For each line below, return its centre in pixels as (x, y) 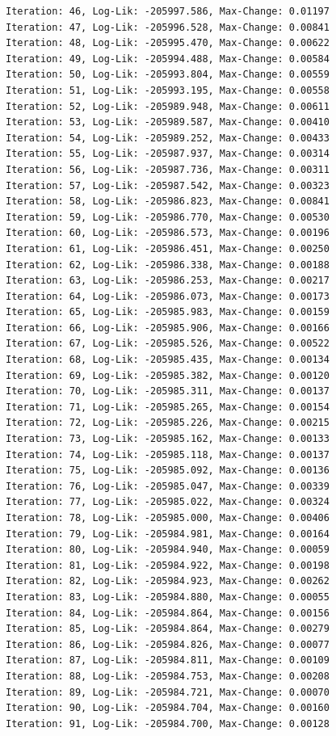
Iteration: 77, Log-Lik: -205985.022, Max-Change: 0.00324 (168, 502)
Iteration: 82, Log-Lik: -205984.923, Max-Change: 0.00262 (168, 581)
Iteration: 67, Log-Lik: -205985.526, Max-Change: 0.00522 (168, 344)
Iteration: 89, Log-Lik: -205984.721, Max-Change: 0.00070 (168, 692)
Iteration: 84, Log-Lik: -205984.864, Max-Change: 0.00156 (168, 613)
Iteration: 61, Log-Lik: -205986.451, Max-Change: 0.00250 (168, 248)
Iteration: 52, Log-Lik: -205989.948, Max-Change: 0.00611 (168, 106)
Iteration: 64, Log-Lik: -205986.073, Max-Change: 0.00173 (168, 296)
